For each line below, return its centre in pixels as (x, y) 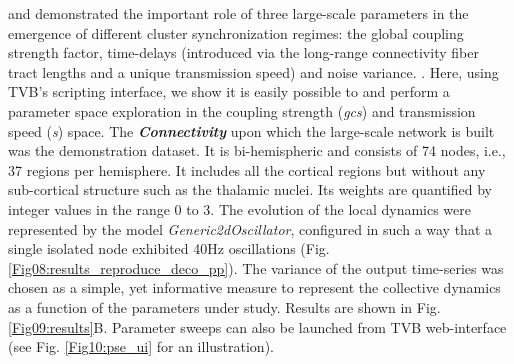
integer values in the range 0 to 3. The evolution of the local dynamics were (240, 208)
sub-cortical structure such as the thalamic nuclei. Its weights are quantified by (250, 189)
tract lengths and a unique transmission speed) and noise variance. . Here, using (253, 71)
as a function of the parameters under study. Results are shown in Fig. (224, 306)
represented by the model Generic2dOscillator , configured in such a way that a (250, 228)
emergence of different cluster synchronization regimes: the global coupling (236, 32)
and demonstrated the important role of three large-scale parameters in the (238, 13)
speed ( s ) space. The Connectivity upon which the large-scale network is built (251, 130)
